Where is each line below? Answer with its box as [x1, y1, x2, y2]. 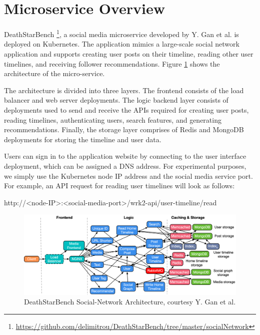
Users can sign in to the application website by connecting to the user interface [4, 151, 246, 161]
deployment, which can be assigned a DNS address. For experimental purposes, [4, 160, 246, 171]
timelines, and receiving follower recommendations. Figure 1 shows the [4, 58, 220, 69]
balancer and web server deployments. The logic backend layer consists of [4, 95, 228, 105]
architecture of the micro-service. [4, 68, 105, 79]
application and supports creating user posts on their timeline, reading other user [4, 48, 253, 59]
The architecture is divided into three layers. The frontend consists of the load [4, 85, 244, 95]
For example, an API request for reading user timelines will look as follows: [4, 180, 235, 191]
